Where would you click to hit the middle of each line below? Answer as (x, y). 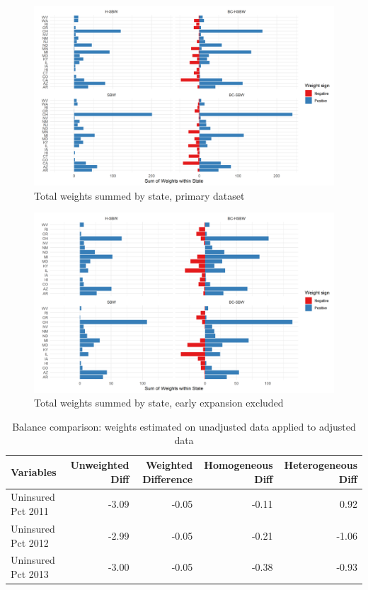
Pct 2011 (30, 511)
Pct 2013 (30, 573)
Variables (34, 471)
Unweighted (100, 465)
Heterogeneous (321, 465)
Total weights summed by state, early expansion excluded (159, 403)
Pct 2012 (30, 542)
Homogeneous (238, 465)
